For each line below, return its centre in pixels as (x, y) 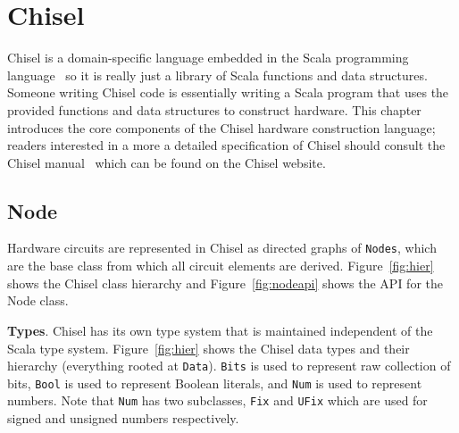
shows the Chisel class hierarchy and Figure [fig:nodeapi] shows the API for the (225, 283)
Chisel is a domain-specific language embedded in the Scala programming (208, 58)
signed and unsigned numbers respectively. (123, 418)
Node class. (38, 300)
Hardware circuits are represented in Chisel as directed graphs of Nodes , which (222, 248)
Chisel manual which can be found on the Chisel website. (167, 162)
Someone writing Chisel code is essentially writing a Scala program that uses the (228, 92)
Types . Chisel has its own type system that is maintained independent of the (220, 330)
